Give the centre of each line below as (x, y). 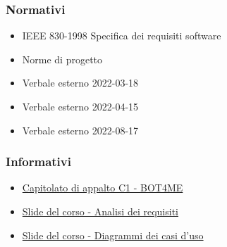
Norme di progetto (62, 59)
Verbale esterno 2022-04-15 (80, 106)
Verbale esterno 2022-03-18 (80, 83)
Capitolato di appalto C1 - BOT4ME (103, 188)
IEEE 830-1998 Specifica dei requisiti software (122, 36)
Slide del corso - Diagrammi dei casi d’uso (113, 235)
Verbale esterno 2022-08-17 (80, 130)
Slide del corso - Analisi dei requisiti (100, 211)
